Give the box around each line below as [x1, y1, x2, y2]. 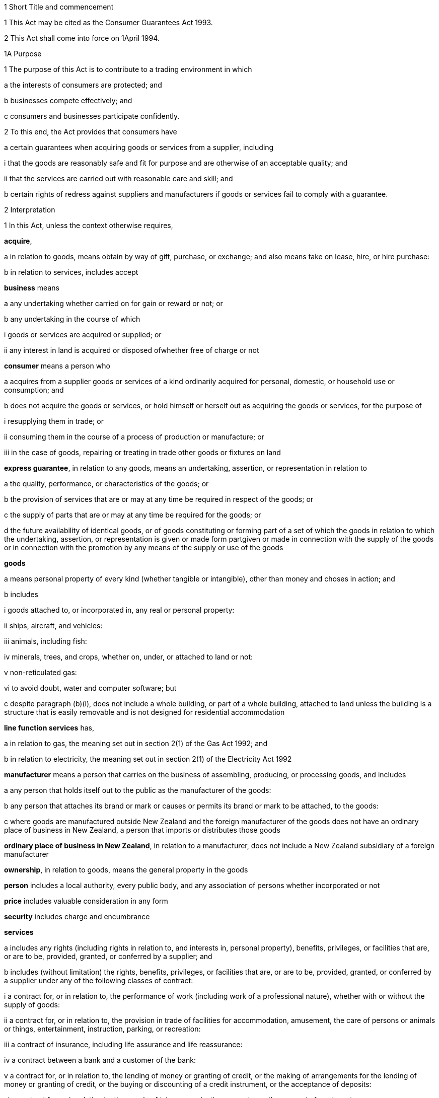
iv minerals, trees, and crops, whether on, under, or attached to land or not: [4, 652, 253, 661]
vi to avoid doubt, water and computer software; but [4, 684, 177, 692]
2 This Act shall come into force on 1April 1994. [4, 34, 160, 42]
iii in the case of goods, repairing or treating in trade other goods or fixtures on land [4, 448, 281, 457]
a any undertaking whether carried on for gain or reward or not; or [4, 299, 223, 308]
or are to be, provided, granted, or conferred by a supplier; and [4, 952, 212, 961]
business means [4, 283, 59, 292]
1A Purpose [4, 49, 42, 58]
